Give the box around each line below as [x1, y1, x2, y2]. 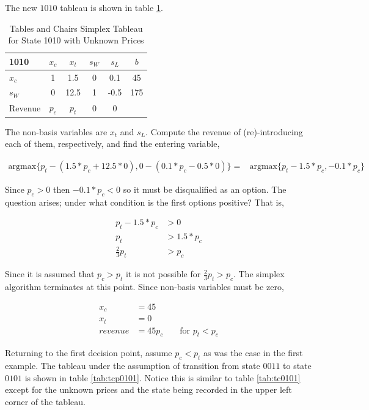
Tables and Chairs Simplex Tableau [9, 21, 143, 34]
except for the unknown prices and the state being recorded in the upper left [5, 383, 292, 396]
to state [283, 359, 312, 372]
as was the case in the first [203, 346, 303, 359]
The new [5, 1, 37, 13]
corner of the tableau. [5, 395, 86, 408]
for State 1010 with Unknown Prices [8, 34, 144, 47]
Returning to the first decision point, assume [5, 346, 172, 359]
